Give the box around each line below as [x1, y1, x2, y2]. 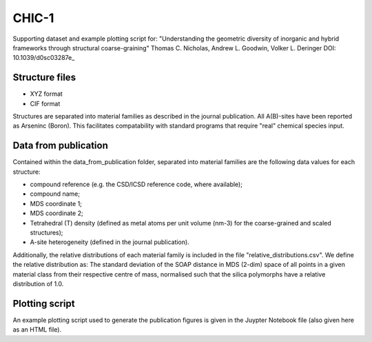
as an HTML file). [12, 325, 62, 334]
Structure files [12, 72, 76, 83]
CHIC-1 [12, 10, 54, 26]
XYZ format [30, 90, 63, 98]
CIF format [30, 99, 61, 108]
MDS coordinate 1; [30, 199, 83, 208]
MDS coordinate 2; [30, 209, 83, 217]
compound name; [30, 190, 81, 198]
